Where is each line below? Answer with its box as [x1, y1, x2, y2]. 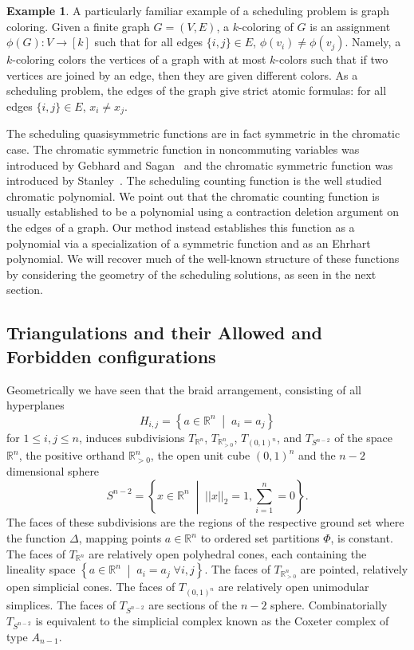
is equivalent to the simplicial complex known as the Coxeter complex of [35, 612, 389, 628]
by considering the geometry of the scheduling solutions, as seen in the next [6, 265, 377, 282]
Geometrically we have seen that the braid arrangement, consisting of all [6, 381, 361, 397]
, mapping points [78, 530, 162, 546]
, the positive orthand [18, 447, 125, 464]
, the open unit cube [150, 447, 250, 464]
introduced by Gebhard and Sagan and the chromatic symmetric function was [6, 156, 393, 173]
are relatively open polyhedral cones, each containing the [89, 545, 367, 562]
